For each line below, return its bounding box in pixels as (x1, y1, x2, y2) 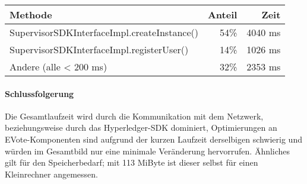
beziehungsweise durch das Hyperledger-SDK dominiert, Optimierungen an (5, 121, 277, 134)
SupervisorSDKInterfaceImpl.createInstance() (10, 25, 198, 39)
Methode (10, 8, 52, 21)
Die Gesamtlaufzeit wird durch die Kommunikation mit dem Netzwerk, (5, 109, 264, 122)
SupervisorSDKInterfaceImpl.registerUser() (10, 43, 189, 56)
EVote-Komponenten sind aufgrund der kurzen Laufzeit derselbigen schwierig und (5, 133, 302, 145)
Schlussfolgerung (5, 87, 74, 99)
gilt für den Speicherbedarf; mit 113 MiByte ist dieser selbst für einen (5, 156, 258, 169)
